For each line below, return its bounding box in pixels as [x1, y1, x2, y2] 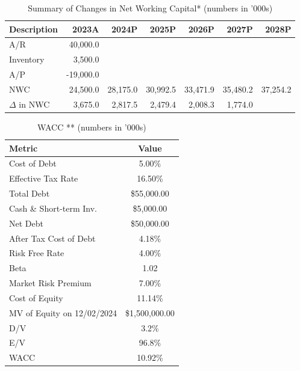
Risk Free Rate [9, 247, 64, 259]
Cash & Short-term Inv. [9, 201, 97, 214]
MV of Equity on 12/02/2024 [9, 306, 117, 319]
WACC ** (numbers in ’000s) [37, 120, 146, 133]
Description [9, 22, 58, 35]
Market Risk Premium [9, 277, 92, 289]
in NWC [19, 97, 50, 110]
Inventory [9, 53, 45, 66]
